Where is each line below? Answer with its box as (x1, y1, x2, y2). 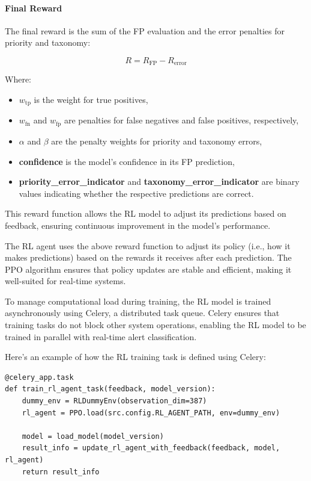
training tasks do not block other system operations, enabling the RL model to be (5, 318, 306, 331)
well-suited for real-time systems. (5, 275, 126, 287)
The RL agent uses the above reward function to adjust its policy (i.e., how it (5, 239, 291, 252)
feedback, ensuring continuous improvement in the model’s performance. (5, 219, 271, 231)
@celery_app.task (5, 373, 74, 382)
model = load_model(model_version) (22, 432, 164, 441)
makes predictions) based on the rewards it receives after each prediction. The (5, 251, 292, 264)
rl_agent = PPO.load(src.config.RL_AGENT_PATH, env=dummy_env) (22, 408, 280, 417)
